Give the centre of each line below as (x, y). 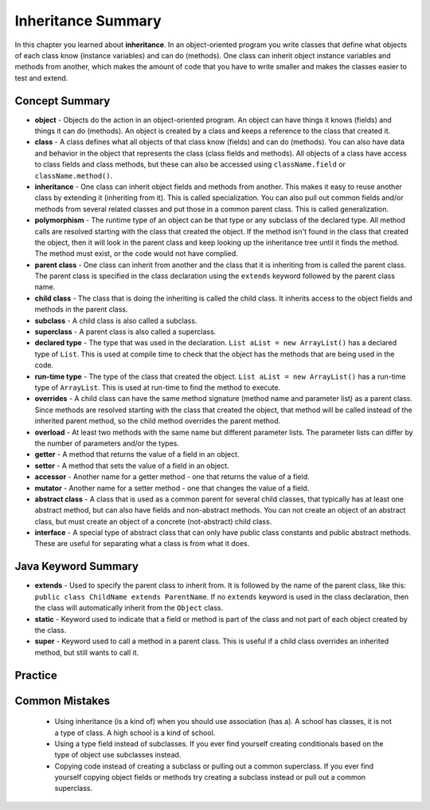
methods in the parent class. (81, 309)
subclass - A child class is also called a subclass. (116, 320)
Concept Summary (63, 101)
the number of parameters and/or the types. (107, 443)
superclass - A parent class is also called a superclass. (125, 332)
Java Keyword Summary (77, 566)
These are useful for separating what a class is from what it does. (142, 544)
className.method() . (74, 175)
